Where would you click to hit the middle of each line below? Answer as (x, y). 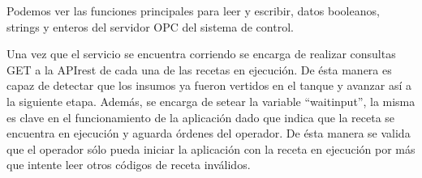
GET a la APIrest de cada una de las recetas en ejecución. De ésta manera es (199, 69)
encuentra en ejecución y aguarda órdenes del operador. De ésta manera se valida (209, 133)
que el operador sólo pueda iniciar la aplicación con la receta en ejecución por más (211, 148)
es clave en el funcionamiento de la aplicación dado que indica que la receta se (201, 117)
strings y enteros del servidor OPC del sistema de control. (150, 26)
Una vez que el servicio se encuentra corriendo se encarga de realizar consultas (201, 54)
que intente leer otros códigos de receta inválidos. (129, 165)
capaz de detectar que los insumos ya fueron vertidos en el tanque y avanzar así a (209, 85)
